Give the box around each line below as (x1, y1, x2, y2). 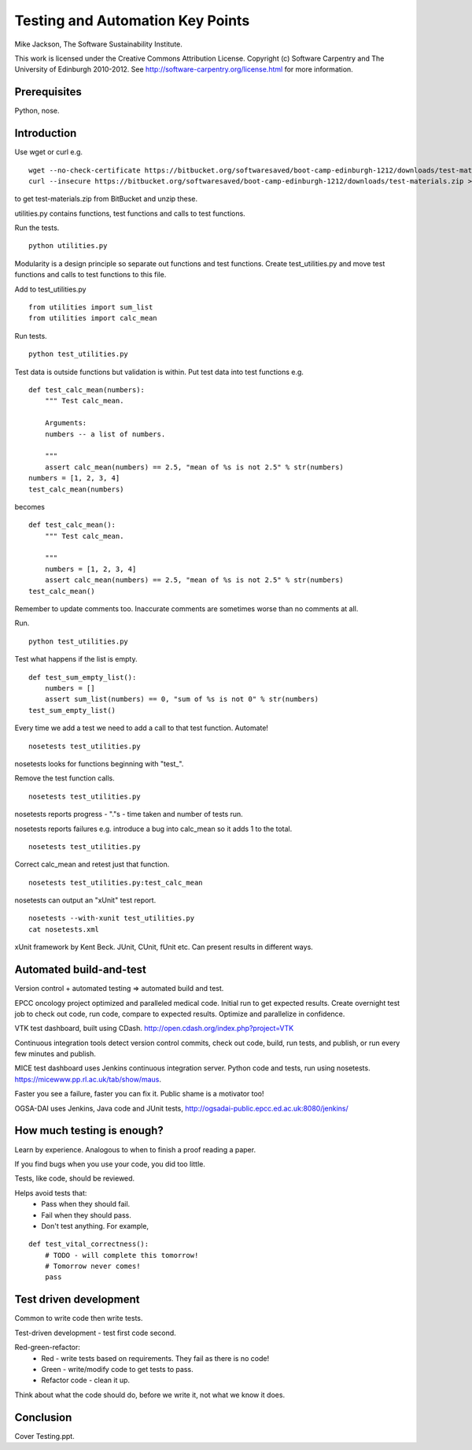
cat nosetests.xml (28, 925, 100, 933)
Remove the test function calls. (14, 773, 116, 783)
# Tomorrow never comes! (44, 1262, 141, 1271)
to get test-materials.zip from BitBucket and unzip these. (14, 194, 198, 204)
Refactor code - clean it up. (41, 1375, 130, 1385)
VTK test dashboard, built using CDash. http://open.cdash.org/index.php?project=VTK (14, 1024, 294, 1033)
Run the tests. (14, 223, 60, 232)
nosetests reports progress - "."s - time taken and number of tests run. (14, 810, 243, 819)
